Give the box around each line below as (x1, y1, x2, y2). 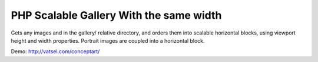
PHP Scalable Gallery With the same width (11, 9, 222, 22)
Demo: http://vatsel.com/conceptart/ (11, 48, 100, 55)
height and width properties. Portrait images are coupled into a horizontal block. (11, 37, 206, 44)
